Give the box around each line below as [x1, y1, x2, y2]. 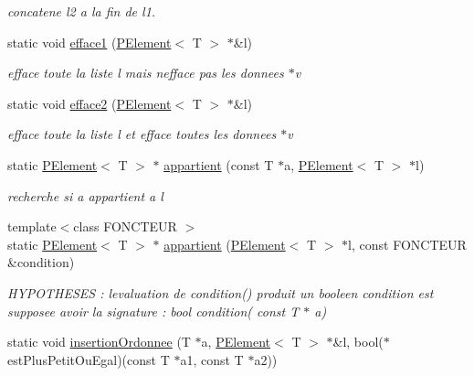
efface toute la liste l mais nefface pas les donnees [7, 63, 284, 82]
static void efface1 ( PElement [7, 32, 172, 51]
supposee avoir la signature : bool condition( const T [7, 301, 300, 320]
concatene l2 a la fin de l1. [7, 2, 156, 20]
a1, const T [180, 349, 244, 369]
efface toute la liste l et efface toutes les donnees [7, 124, 277, 144]
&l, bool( [332, 332, 384, 351]
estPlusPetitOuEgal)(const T [7, 349, 170, 369]
